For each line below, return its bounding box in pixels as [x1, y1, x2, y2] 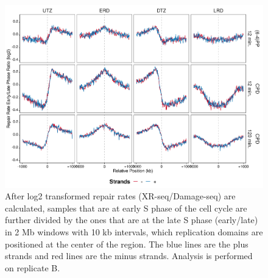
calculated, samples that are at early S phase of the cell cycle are [5, 201, 247, 214]
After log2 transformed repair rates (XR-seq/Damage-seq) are [5, 190, 236, 202]
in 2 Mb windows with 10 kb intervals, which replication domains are [5, 226, 263, 238]
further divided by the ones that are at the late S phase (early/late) [5, 213, 258, 226]
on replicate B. [5, 261, 60, 274]
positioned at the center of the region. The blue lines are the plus [5, 237, 249, 250]
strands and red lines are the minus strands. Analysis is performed [5, 249, 253, 262]
